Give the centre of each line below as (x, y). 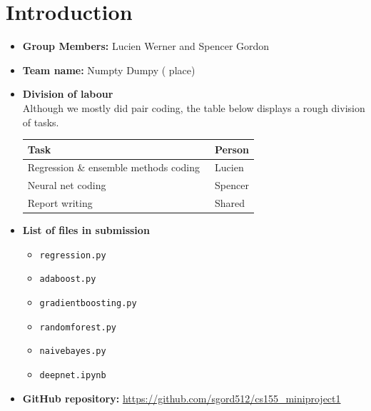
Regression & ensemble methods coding (114, 167)
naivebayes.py (73, 351)
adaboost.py (68, 279)
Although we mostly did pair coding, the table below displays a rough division (194, 107)
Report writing (60, 203)
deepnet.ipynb (73, 376)
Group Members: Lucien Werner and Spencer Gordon (146, 46)
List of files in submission (86, 230)
